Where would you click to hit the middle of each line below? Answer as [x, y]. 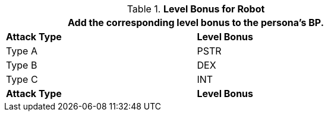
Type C [22, 79]
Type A [22, 51]
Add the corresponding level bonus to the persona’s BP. [196, 22]
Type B [22, 65]
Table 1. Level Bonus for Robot [196, 9]
